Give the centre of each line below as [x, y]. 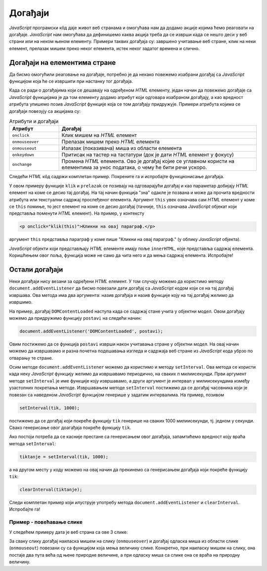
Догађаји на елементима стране [63, 63]
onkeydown [23, 155]
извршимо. [21, 302]
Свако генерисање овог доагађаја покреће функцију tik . [70, 428]
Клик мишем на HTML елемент [99, 135]
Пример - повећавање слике [46, 522]
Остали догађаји [36, 269]
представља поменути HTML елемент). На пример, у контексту [77, 213]
